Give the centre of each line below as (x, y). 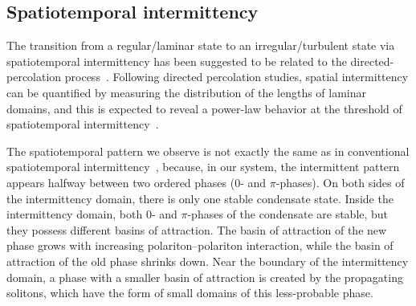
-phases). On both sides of (340, 182)
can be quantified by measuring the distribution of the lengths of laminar (187, 92)
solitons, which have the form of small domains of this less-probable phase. (190, 293)
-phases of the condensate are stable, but (288, 214)
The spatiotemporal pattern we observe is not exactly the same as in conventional (208, 151)
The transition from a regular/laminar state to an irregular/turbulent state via (201, 45)
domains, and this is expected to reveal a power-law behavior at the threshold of (204, 108)
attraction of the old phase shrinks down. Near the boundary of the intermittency (208, 261)
